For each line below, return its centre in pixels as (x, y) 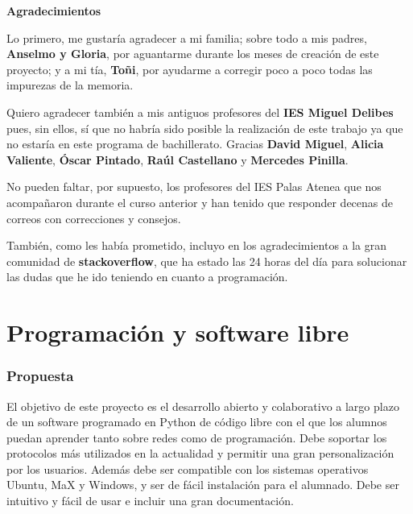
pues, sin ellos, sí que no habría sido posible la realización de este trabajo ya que (205, 128)
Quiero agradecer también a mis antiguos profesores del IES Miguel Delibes (200, 112)
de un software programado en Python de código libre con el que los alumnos (197, 422)
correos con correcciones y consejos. (94, 218)
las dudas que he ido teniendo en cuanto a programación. (147, 277)
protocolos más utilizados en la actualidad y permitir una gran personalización (200, 453)
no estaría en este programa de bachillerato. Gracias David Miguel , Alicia (195, 144)
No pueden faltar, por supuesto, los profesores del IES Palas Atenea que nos (194, 187)
